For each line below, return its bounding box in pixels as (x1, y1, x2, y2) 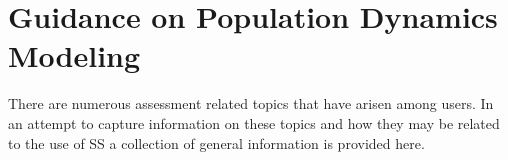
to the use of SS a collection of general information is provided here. (8, 132, 425, 153)
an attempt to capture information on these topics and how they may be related (8, 112, 500, 133)
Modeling (8, 35, 141, 76)
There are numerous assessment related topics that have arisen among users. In (8, 93, 494, 114)
